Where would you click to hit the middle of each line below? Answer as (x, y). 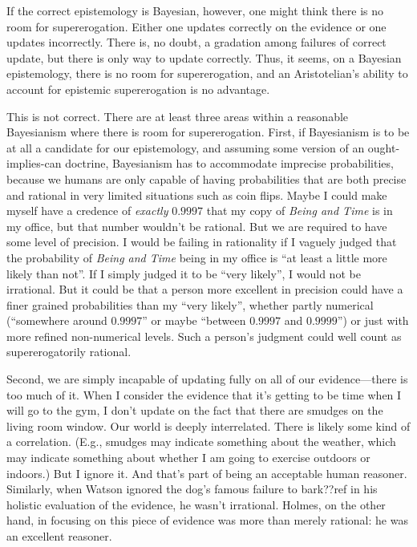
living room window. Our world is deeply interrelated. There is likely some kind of (208, 425)
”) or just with (373, 320)
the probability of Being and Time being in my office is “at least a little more (197, 257)
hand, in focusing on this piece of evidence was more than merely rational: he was (207, 520)
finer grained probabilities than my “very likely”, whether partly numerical (190, 304)
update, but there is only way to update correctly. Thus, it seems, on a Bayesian (204, 57)
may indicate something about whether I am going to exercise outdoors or (188, 458)
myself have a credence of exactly (87, 211)
